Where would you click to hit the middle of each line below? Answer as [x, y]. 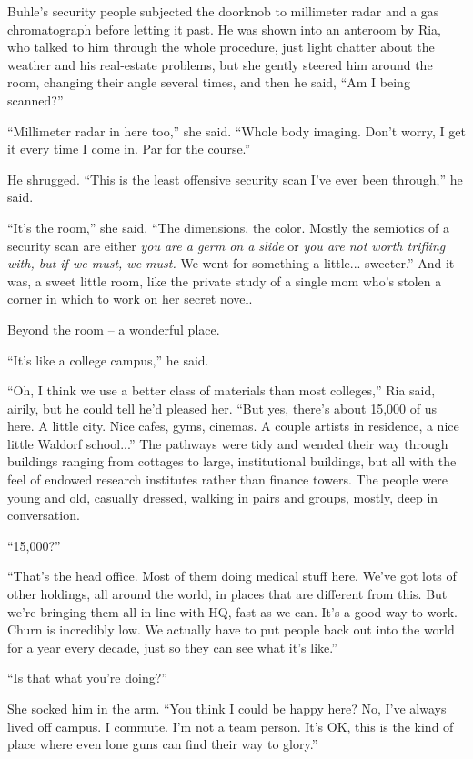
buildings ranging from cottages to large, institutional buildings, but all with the [232, 461]
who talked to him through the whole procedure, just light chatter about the [221, 47]
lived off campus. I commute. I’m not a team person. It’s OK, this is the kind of [231, 726]
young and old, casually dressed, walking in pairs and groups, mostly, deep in [223, 497]
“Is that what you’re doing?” [87, 678]
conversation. [44, 515]
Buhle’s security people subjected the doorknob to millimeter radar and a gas [223, 11]
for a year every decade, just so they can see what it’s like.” [172, 647]
